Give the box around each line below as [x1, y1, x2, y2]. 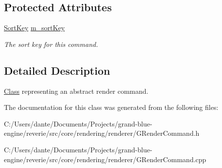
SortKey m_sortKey [4, 22, 65, 33]
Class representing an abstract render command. [4, 85, 148, 96]
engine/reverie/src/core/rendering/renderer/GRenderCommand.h [4, 128, 200, 138]
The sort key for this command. [4, 39, 98, 49]
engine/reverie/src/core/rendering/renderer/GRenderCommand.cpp [4, 154, 206, 164]
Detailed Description [4, 63, 111, 78]
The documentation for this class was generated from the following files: [4, 102, 219, 112]
